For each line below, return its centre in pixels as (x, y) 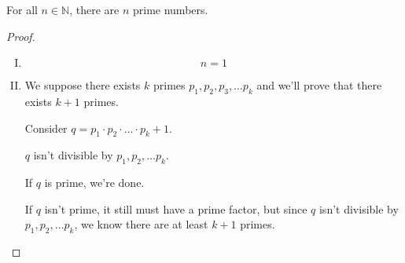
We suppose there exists (83, 85)
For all (22, 9)
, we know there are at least (141, 224)
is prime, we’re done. (94, 183)
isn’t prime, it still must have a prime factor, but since (176, 208)
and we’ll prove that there (319, 85)
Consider (46, 128)
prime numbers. (170, 9)
